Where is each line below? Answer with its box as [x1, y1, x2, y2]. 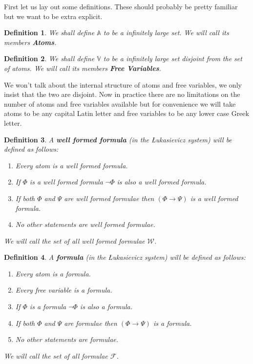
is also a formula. [80, 301, 133, 312]
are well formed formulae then [64, 193, 154, 203]
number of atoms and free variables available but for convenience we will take [4, 98, 236, 109]
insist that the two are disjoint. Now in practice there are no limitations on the [4, 89, 240, 99]
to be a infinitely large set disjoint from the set [103, 53, 242, 64]
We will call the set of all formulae [4, 350, 108, 361]
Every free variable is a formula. [15, 285, 112, 295]
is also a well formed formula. [117, 177, 207, 187]
